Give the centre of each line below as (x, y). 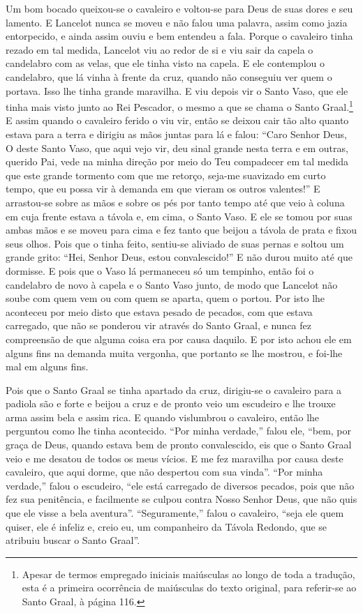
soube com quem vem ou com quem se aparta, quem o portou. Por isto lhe (165, 298)
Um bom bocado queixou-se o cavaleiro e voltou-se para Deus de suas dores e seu (179, 8)
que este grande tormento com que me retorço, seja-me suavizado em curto (166, 175)
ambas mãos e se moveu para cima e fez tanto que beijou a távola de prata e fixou (181, 230)
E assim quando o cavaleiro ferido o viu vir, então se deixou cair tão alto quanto (177, 120)
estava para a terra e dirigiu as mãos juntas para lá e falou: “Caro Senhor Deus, (176, 134)
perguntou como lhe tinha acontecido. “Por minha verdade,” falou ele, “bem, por (179, 431)
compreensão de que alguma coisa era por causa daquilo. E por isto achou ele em (179, 339)
